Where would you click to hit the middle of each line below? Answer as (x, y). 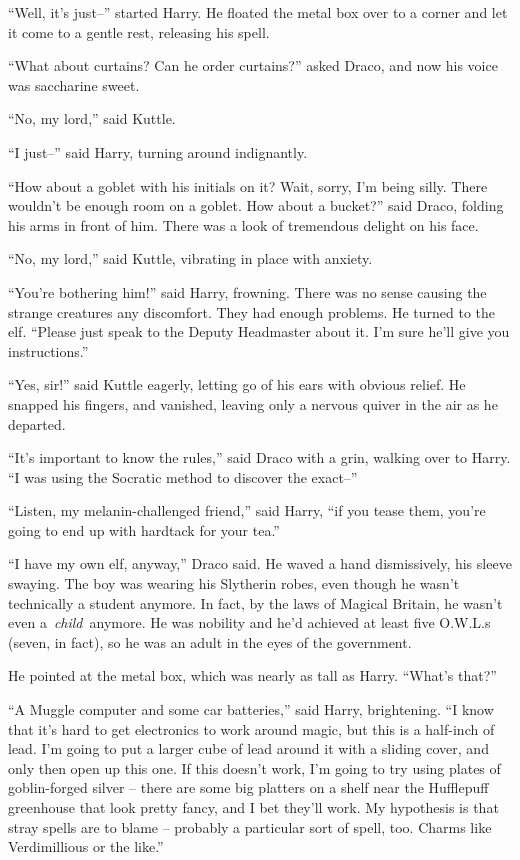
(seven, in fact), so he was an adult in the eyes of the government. (210, 641)
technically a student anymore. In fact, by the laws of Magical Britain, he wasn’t (255, 602)
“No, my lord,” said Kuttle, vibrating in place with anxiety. (190, 258)
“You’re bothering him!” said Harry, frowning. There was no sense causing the (247, 291)
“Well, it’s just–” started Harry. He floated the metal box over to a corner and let (258, 12)
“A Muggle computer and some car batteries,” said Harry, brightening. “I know (251, 709)
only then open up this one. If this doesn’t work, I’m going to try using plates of (254, 767)
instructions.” (48, 350)
